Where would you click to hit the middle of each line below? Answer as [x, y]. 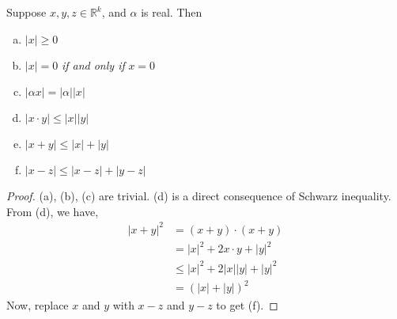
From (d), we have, [53, 211]
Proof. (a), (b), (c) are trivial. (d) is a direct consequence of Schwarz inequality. [199, 196]
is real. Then [172, 12]
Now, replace [38, 304]
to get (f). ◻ [247, 304]
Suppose [26, 12]
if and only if [93, 65]
